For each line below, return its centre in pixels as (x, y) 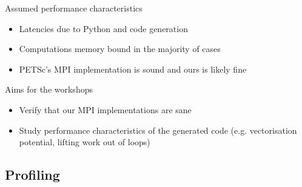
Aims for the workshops (49, 89)
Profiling (32, 175)
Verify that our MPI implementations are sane (105, 109)
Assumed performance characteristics (74, 8)
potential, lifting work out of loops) (85, 142)
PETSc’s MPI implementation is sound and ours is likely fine (133, 69)
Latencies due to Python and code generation (103, 28)
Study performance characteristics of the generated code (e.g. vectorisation (158, 130)
